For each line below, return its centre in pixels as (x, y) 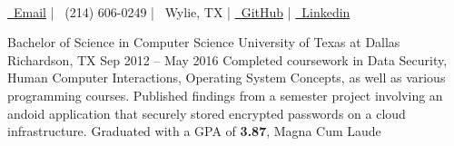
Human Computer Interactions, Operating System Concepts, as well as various (227, 78)
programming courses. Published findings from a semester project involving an (225, 95)
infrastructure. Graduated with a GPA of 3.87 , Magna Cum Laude (194, 131)
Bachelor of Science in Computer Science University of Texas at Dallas (204, 42)
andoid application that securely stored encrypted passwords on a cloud (207, 113)
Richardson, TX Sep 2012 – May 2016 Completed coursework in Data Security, (227, 59)
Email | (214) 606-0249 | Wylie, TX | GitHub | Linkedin (182, 11)
